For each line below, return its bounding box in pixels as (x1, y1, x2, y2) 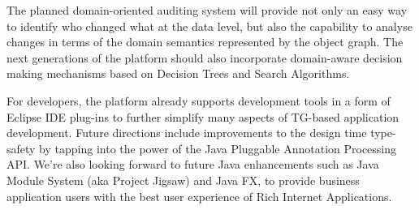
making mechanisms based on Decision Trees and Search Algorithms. (6, 65, 350, 82)
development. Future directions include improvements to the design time (6, 124, 367, 141)
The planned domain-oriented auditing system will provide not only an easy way (6, 2, 408, 18)
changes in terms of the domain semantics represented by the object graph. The (6, 33, 404, 50)
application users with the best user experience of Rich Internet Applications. (6, 187, 392, 204)
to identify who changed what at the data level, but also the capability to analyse (6, 17, 413, 34)
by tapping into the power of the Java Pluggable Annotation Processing (39, 139, 397, 156)
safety (6, 139, 36, 156)
